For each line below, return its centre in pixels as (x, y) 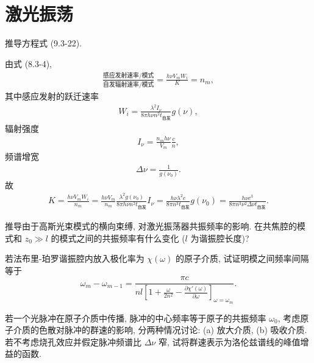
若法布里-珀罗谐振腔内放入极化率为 (75, 258)
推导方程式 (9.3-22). (43, 43)
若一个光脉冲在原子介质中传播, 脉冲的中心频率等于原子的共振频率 (136, 318)
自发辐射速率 (121, 84)
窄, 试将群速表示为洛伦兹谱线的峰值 (229, 341)
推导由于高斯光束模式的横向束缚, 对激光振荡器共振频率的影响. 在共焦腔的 (151, 226)
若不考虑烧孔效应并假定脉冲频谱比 (73, 341)
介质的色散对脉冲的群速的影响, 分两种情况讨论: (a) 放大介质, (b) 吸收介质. (160, 330)
